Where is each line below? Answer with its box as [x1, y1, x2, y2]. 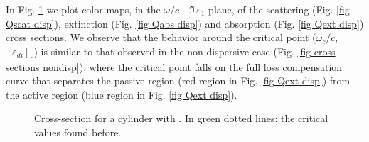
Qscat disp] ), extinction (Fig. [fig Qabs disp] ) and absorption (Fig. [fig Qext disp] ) [6, 16, 364, 31]
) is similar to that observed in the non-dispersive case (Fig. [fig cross [33, 43, 336, 58]
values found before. [34, 124, 122, 139]
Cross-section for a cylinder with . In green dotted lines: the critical [34, 111, 328, 126]
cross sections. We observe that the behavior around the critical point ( [6, 30, 316, 45]
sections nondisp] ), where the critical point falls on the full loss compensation [6, 59, 343, 74]
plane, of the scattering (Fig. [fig [208, 2, 350, 16]
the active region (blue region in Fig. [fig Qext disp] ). [6, 87, 237, 102]
